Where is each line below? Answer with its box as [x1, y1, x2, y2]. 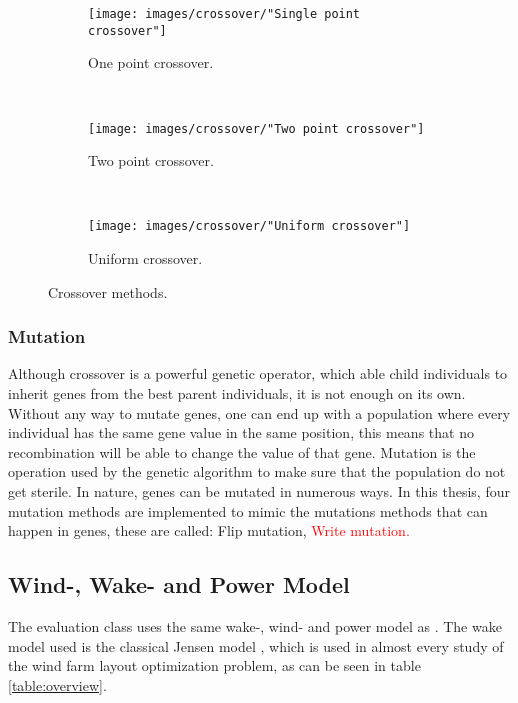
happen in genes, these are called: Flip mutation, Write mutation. [8, 520, 410, 541]
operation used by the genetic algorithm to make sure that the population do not [8, 461, 506, 482]
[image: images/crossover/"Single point [88, 7, 361, 21]
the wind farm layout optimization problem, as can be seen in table [8, 655, 421, 676]
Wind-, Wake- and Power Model [8, 569, 350, 600]
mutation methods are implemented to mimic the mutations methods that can [8, 500, 488, 521]
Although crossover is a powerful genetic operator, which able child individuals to [8, 363, 508, 384]
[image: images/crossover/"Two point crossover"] [88, 121, 425, 136]
